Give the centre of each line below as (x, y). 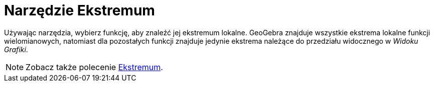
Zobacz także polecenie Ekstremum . (94, 67)
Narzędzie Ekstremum (80, 10)
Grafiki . (16, 49)
